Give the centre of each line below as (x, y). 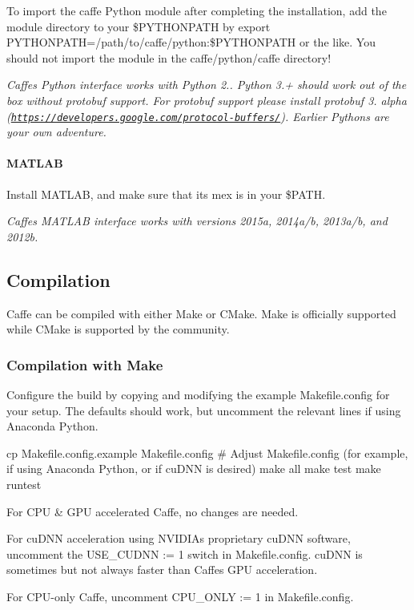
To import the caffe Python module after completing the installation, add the (197, 10)
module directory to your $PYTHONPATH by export (139, 26)
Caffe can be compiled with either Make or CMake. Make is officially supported (201, 313)
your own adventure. (56, 132)
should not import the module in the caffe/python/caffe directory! (169, 57)
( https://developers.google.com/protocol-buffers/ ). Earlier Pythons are (198, 116)
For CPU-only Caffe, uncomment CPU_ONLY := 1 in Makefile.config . (180, 596)
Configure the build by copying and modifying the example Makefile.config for (198, 394)
